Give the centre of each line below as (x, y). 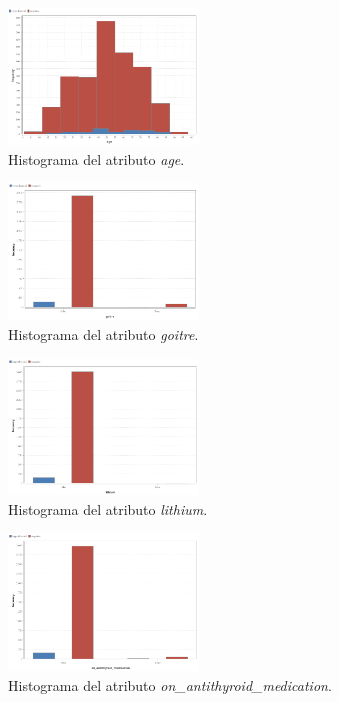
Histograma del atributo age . (96, 158)
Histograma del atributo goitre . (103, 333)
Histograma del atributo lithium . (108, 508)
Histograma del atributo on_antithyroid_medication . (170, 684)
